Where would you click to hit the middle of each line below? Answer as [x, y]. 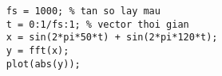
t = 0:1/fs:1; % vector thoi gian [97, 24]
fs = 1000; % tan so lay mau [83, 11]
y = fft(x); [38, 50]
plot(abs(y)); [43, 64]
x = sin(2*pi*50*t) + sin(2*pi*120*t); [112, 38]
